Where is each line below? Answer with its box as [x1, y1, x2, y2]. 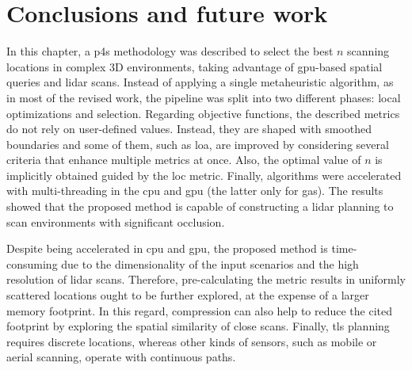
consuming [6, 255, 58, 272]
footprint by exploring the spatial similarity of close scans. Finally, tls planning [6, 318, 390, 334]
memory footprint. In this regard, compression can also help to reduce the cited [6, 302, 393, 319]
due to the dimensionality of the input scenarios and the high [61, 255, 359, 272]
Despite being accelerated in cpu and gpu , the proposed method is [6, 240, 328, 257]
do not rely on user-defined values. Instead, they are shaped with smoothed [6, 120, 372, 137]
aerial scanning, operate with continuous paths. [6, 349, 236, 365]
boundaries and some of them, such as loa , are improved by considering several [6, 135, 389, 152]
